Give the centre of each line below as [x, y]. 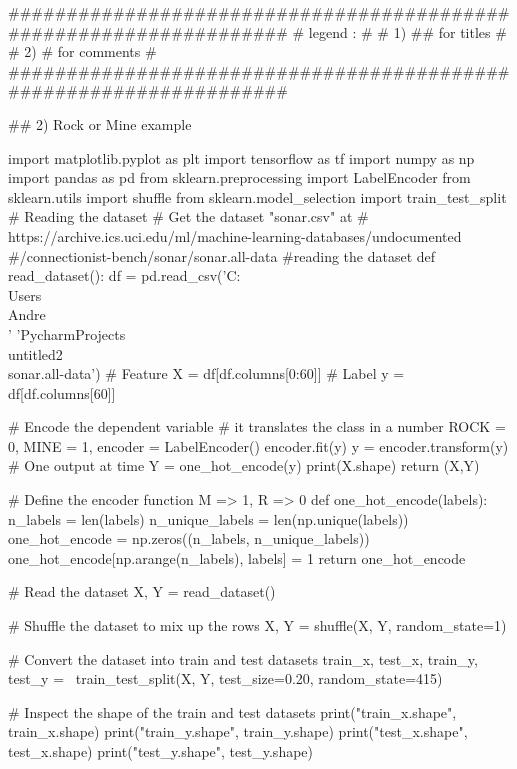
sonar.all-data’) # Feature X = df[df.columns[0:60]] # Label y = [206, 373]
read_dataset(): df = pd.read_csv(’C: [124, 275]
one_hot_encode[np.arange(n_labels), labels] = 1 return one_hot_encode [237, 557]
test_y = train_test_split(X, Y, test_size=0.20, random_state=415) [225, 678]
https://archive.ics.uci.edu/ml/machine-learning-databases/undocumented [235, 235]
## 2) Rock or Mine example [100, 123]
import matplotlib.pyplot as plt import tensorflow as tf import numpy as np [241, 157]
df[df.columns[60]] [62, 392]
